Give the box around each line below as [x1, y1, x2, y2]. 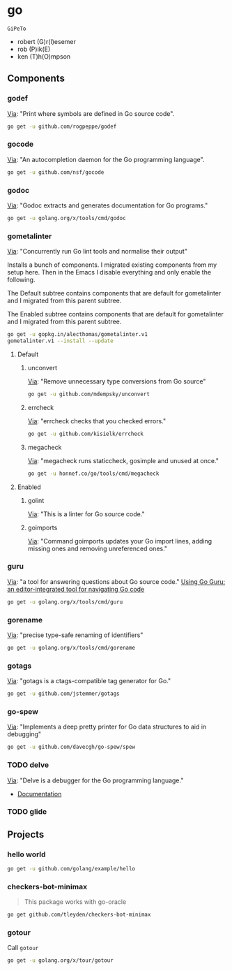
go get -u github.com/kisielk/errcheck [27, 430, 144, 437]
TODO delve [7, 760, 49, 770]
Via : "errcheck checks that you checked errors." [27, 416, 167, 425]
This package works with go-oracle [24, 898, 127, 906]
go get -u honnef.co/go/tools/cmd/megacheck [27, 470, 160, 477]
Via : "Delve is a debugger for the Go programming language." [7, 776, 184, 784]
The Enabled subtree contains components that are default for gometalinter [7, 310, 224, 319]
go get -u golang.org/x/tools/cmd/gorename [7, 644, 136, 651]
